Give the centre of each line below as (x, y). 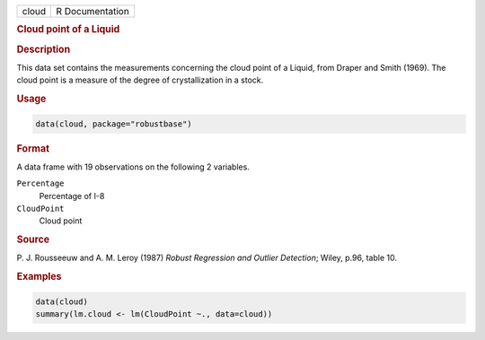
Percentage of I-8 (72, 196)
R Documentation (93, 11)
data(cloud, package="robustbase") (114, 124)
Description (44, 49)
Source (33, 240)
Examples (39, 276)
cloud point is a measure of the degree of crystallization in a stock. (140, 80)
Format (33, 148)
